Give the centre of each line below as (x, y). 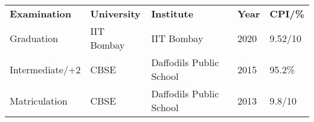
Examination (41, 14)
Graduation (34, 38)
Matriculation (39, 100)
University (115, 14)
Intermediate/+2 (45, 69)
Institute (172, 14)
